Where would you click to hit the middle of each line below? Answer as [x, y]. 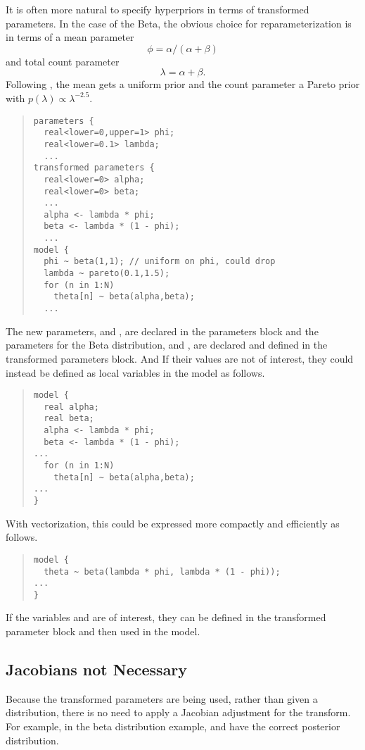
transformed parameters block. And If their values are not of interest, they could [180, 358]
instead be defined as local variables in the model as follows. [135, 372]
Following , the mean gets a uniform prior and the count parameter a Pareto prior [183, 84]
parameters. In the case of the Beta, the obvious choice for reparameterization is [179, 23]
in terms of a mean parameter [70, 37]
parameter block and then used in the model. [103, 631]
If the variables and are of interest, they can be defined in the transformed [166, 617]
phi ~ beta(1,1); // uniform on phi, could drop [160, 262]
